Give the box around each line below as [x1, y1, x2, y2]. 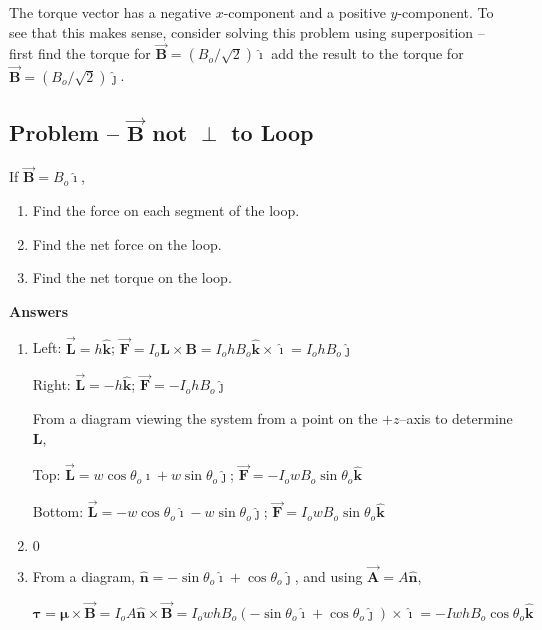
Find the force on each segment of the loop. [32, 199, 300, 220]
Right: [32, 374, 71, 395]
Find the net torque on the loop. [32, 267, 232, 288]
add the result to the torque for [271, 43, 464, 64]
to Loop [231, 117, 314, 148]
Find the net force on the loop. [32, 233, 222, 254]
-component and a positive [223, 2, 386, 22]
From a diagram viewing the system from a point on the [32, 407, 378, 428]
